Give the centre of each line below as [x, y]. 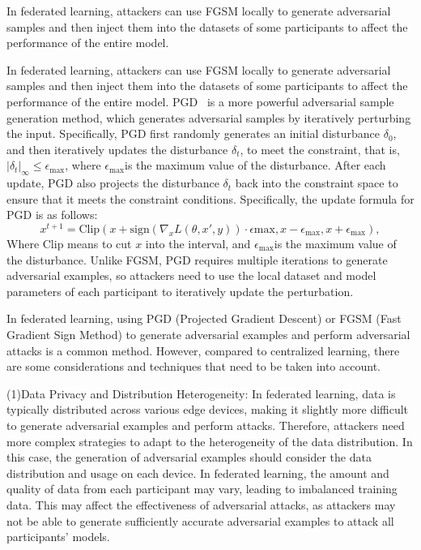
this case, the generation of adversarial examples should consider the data [189, 457]
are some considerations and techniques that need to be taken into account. [193, 366]
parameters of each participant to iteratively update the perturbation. [180, 291]
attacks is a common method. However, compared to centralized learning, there [203, 350]
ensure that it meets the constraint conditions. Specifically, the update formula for [210, 198]
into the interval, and [198, 243]
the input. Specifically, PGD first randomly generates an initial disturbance [193, 133]
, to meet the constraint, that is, [320, 149]
